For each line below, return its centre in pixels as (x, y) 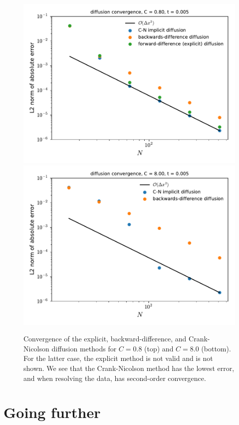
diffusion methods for (84, 348)
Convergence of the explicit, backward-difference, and (105, 339)
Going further (52, 412)
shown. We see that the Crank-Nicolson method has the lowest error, (129, 368)
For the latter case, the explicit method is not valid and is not (118, 358)
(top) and (159, 348)
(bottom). (216, 348)
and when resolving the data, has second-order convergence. (115, 378)
